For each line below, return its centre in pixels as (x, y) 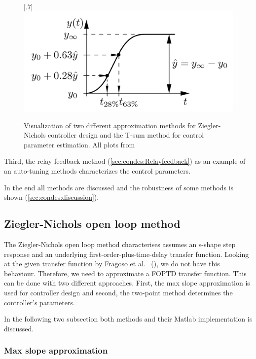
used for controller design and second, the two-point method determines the (118, 292)
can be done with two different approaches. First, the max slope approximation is (127, 283)
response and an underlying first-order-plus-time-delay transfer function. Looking (127, 254)
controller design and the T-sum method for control (126, 135)
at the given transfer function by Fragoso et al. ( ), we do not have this (112, 264)
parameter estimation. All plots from (79, 144)
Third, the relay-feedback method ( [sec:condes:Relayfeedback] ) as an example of (125, 161)
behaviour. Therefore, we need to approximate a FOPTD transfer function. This (125, 273)
